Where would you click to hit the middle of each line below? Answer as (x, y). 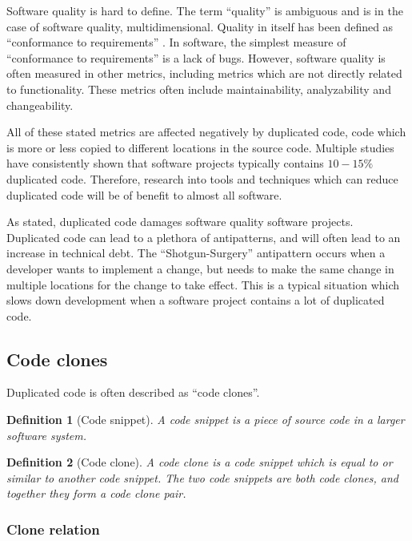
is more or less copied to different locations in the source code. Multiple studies (200, 147)
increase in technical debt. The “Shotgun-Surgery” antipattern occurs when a (196, 253)
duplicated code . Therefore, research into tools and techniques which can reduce (202, 178)
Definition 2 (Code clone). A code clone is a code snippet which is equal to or (200, 462)
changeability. (40, 105)
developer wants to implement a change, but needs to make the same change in (200, 268)
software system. (47, 435)
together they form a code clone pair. (96, 493)
